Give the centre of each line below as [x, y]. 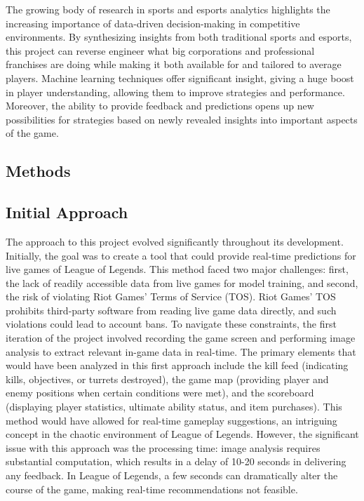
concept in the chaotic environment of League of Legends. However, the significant [182, 434]
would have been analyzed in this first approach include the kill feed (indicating [177, 365]
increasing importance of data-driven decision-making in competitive [153, 23]
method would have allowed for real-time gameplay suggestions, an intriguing [171, 420]
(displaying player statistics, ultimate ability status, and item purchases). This [174, 407]
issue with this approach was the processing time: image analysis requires [163, 447]
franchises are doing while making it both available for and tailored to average [174, 64]
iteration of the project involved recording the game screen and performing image [181, 338]
